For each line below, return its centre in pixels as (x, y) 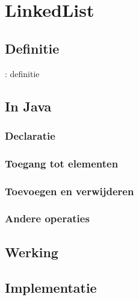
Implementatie (51, 287)
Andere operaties (47, 218)
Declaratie (30, 135)
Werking (32, 252)
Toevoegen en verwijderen (69, 191)
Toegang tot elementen (62, 163)
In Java (28, 106)
